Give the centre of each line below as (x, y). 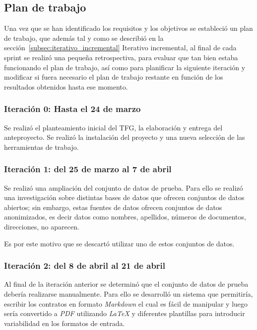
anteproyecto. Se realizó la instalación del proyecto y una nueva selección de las (125, 137)
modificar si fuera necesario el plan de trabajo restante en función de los (114, 77)
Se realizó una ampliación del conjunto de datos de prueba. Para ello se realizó (124, 187)
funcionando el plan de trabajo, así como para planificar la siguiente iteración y (125, 67)
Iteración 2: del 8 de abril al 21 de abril (85, 266)
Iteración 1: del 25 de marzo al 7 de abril (88, 169)
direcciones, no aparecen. (42, 226)
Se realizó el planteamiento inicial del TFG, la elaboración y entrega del (113, 127)
